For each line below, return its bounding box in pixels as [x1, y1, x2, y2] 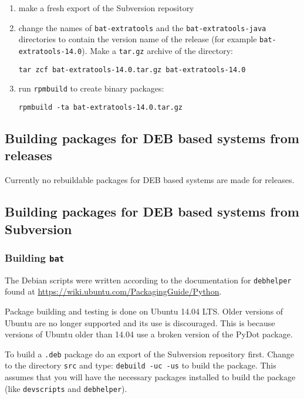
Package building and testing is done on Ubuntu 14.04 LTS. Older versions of [5, 305, 283, 317]
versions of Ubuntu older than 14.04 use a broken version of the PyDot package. [5, 328, 293, 340]
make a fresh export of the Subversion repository [18, 2, 194, 13]
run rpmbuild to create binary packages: [18, 82, 164, 94]
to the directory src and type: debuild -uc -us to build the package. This [5, 359, 276, 371]
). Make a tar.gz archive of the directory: [82, 44, 233, 56]
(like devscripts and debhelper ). [5, 382, 127, 394]
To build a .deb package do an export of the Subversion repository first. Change [5, 347, 295, 360]
